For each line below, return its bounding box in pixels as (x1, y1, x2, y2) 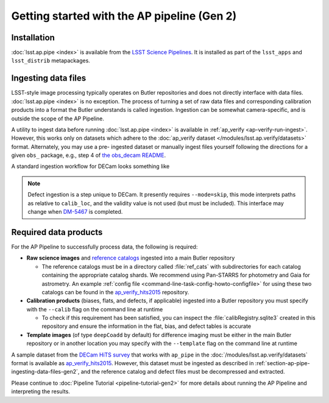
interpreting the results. (11, 388, 70, 395)
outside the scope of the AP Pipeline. (11, 115, 105, 122)
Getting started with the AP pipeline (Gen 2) (11, 9, 237, 23)
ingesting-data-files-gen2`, (11, 368, 80, 376)
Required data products (11, 227, 103, 238)
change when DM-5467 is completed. (27, 208, 123, 216)
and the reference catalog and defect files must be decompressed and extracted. (80, 368, 285, 376)
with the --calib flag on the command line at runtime (26, 305, 163, 313)
